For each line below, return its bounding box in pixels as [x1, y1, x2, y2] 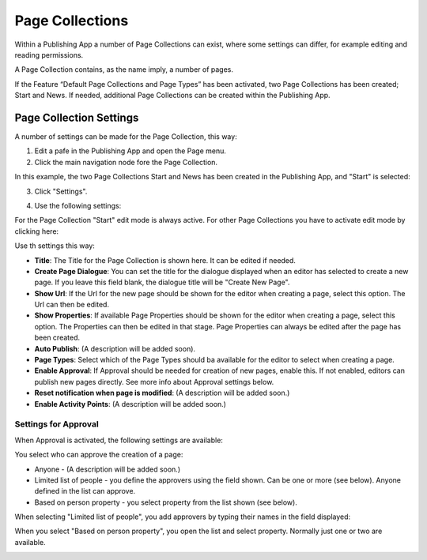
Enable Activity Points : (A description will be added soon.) [34, 399, 227, 408]
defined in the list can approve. [34, 487, 136, 496]
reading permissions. [14, 50, 84, 59]
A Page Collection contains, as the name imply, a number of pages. [14, 65, 233, 74]
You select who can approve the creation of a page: [14, 450, 183, 460]
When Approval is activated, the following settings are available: [14, 435, 223, 445]
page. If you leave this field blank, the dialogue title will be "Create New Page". [34, 277, 290, 288]
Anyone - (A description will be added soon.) [34, 464, 181, 474]
